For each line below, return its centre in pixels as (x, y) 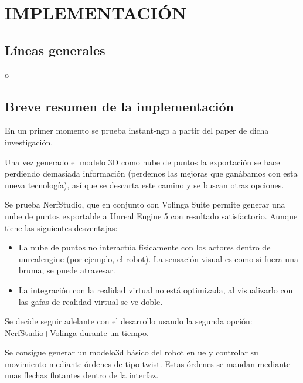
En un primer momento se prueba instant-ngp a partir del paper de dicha (137, 131)
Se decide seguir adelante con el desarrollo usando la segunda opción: (129, 321)
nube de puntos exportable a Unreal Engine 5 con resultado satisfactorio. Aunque (151, 216)
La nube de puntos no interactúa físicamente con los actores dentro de (144, 247)
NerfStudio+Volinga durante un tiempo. (77, 332)
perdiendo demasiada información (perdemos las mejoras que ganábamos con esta (151, 173)
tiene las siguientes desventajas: (61, 227)
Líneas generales (55, 50)
